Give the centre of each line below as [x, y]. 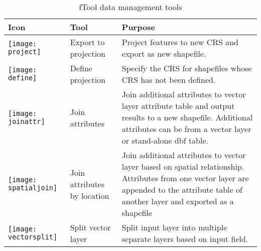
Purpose [138, 27]
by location [90, 195]
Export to [87, 42]
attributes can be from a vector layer [186, 129]
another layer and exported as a [178, 201]
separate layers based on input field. [185, 239]
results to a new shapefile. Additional [187, 117]
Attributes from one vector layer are [185, 178]
